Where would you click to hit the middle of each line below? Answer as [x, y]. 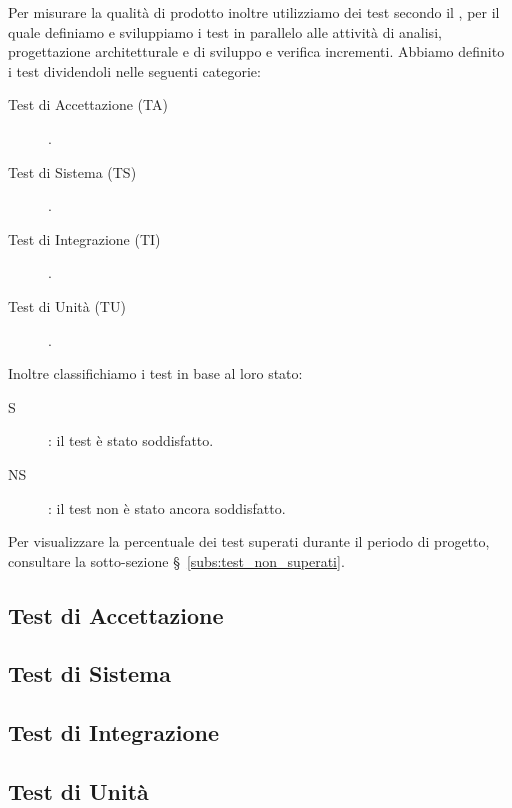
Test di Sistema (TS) [72, 171]
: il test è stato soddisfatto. [131, 440]
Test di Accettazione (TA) [88, 104]
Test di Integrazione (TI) [84, 238]
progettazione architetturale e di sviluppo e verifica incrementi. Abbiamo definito [256, 51]
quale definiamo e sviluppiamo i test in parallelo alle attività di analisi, [225, 31]
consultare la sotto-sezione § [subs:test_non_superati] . [176, 560]
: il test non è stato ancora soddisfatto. [167, 507]
